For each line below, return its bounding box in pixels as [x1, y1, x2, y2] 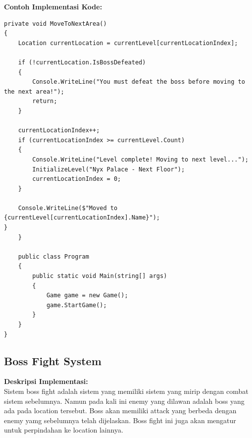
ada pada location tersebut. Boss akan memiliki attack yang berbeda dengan [4, 405, 237, 416]
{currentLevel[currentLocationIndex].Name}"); [4, 214, 160, 221]
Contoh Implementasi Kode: [4, 1, 102, 11]
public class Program [18, 253, 89, 260]
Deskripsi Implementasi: [4, 376, 88, 386]
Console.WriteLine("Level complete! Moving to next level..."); [32, 156, 249, 163]
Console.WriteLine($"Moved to [18, 204, 118, 212]
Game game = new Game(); [46, 292, 128, 299]
